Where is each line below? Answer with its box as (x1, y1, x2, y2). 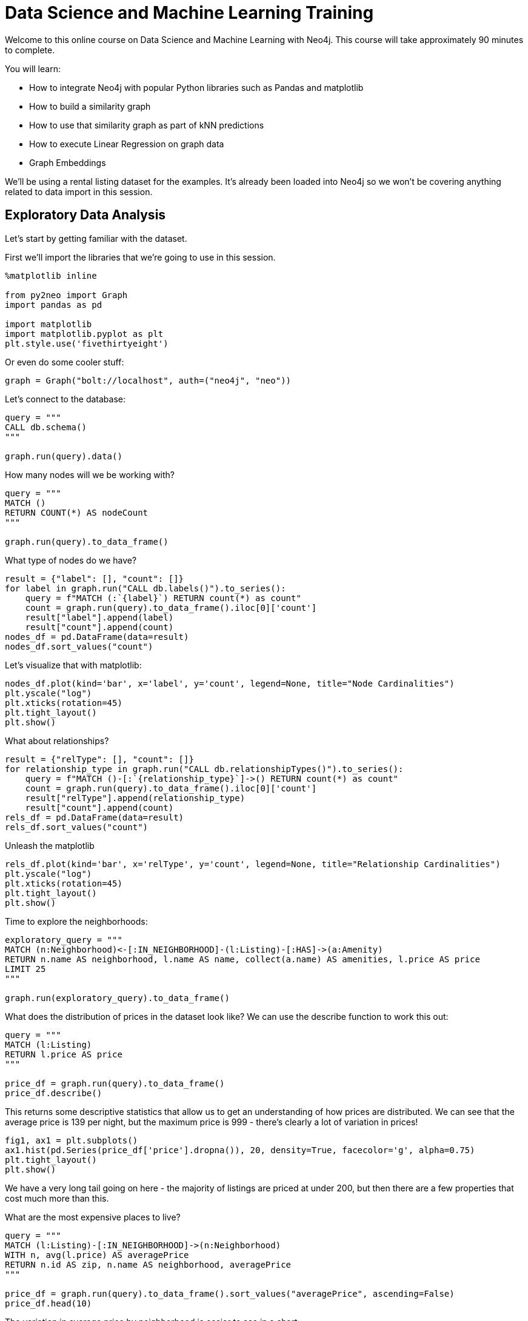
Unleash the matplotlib (5, 840, 95, 851)
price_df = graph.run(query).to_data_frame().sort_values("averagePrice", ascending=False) (5, 1288, 455, 1299)
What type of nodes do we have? (5, 554, 137, 565)
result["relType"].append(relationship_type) (25, 793, 246, 803)
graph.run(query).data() (5, 451, 122, 461)
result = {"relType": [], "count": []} (5, 754, 194, 764)
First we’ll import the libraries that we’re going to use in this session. (5, 251, 276, 262)
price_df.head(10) (5, 1298, 92, 1308)
